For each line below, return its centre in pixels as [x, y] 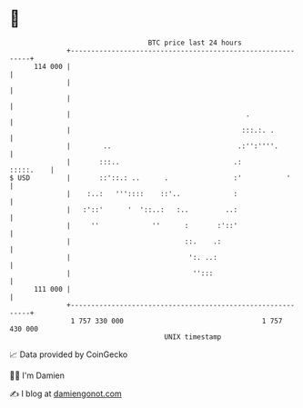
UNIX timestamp [193, 337]
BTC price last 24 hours [195, 43]
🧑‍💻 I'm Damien [37, 375]
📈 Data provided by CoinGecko [69, 354]
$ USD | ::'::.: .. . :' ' [150, 178]
